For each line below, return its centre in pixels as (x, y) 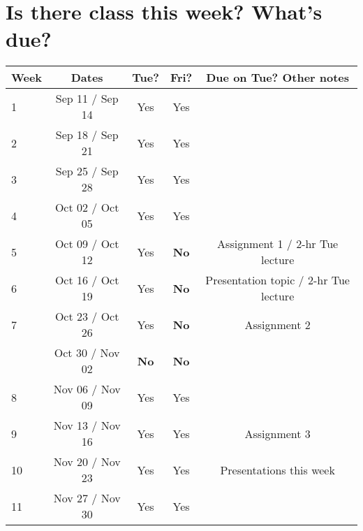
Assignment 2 (277, 324)
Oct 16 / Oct (87, 280)
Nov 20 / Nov (87, 462)
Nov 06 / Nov (87, 389)
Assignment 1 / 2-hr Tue (278, 244)
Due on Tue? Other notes (278, 78)
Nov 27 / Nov (87, 498)
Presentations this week (277, 470)
